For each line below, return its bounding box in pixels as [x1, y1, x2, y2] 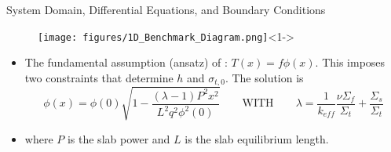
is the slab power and [67, 130, 170, 147]
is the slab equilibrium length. [185, 130, 329, 147]
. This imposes [315, 54, 386, 71]
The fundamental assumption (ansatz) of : [24, 54, 228, 71]
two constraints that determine [24, 69, 174, 85]
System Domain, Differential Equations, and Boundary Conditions [6, 2, 326, 17]
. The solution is [225, 69, 304, 85]
